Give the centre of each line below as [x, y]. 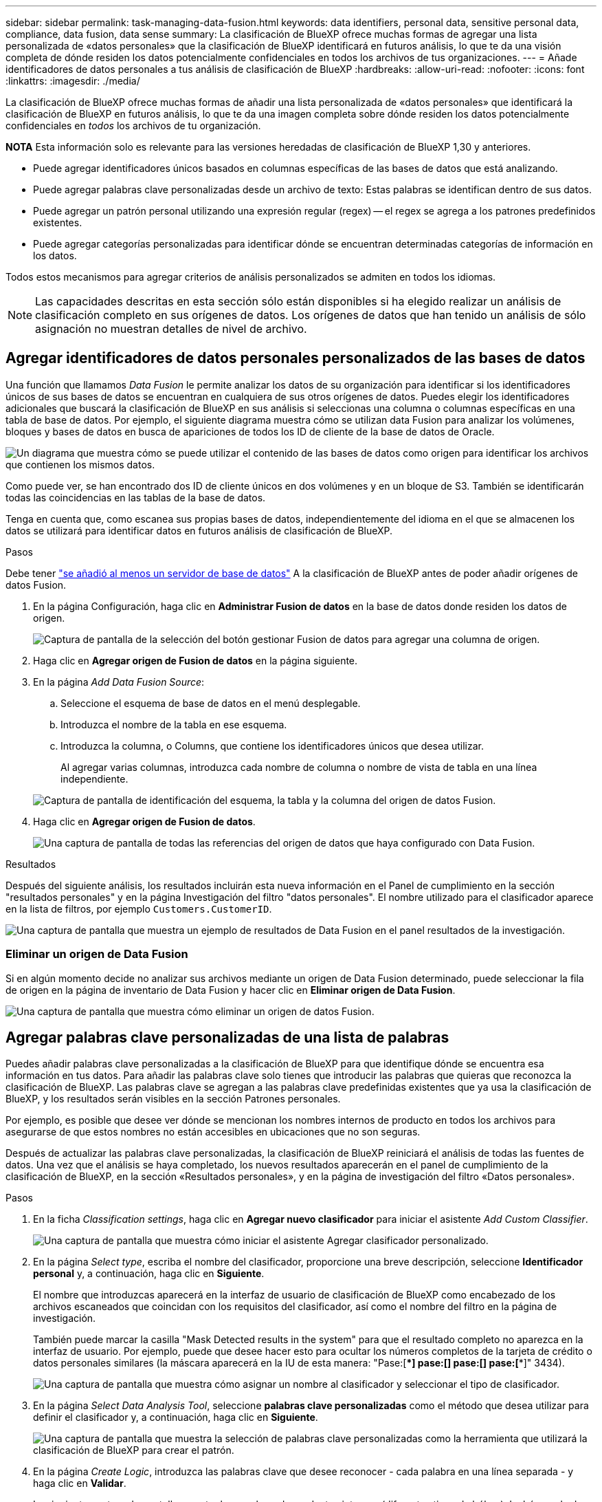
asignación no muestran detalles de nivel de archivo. [171, 329]
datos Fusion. [36, 585]
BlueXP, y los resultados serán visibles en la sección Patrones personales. [173, 1099]
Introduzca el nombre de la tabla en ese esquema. [174, 724]
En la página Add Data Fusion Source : [119, 682]
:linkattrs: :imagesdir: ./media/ [73, 81]
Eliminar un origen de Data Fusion [97, 954]
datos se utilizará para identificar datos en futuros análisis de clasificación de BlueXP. [199, 530]
